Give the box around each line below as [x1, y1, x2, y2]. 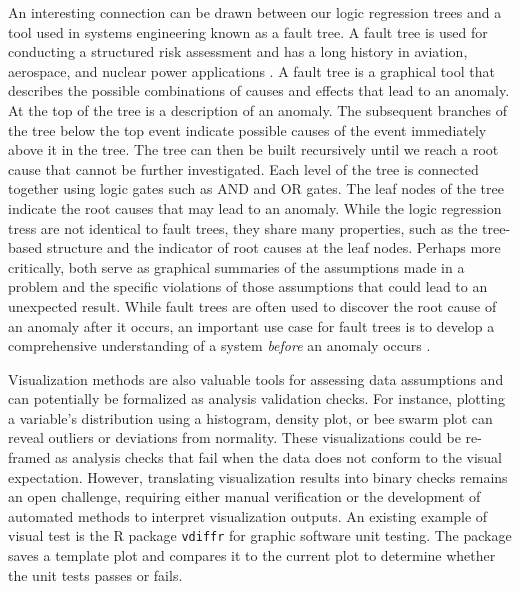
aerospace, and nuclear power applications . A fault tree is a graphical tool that [8, 60, 495, 81]
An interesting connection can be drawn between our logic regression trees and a [8, 2, 502, 22]
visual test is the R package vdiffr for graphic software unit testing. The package [8, 525, 512, 546]
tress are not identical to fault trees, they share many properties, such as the [8, 217, 478, 238]
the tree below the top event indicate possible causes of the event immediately [8, 119, 487, 140]
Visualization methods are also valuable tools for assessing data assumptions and [8, 368, 504, 389]
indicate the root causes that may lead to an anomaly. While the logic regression [8, 197, 502, 218]
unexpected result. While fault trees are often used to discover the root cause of [8, 295, 497, 316]
